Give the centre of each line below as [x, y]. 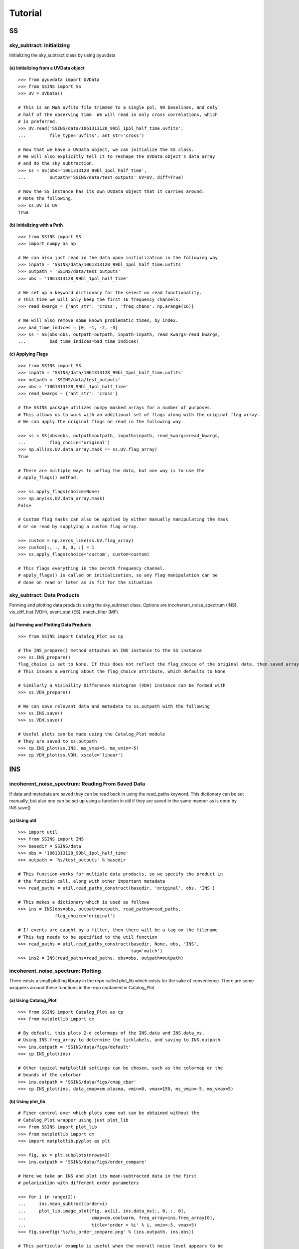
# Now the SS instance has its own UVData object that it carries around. [111, 191]
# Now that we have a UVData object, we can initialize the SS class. [106, 149]
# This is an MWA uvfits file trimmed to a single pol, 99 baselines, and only [118, 108]
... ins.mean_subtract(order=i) [63, 1204]
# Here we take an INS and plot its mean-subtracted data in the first [107, 1176]
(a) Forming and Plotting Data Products [50, 625]
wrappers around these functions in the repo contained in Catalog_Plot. [82, 988]
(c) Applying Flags [29, 354]
